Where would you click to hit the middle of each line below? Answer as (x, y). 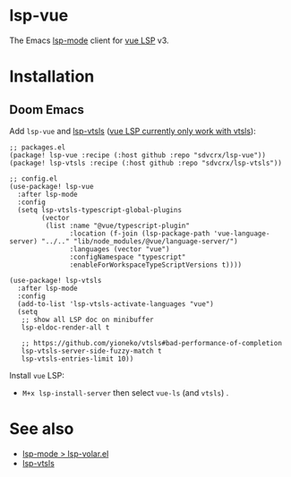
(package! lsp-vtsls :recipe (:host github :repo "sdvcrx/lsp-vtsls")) (145, 163)
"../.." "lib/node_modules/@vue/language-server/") (140, 241)
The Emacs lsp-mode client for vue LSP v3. (89, 40)
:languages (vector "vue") (120, 249)
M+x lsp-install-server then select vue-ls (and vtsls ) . (125, 392)
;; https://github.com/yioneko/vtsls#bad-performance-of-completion (151, 343)
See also (42, 429)
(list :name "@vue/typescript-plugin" (118, 226)
